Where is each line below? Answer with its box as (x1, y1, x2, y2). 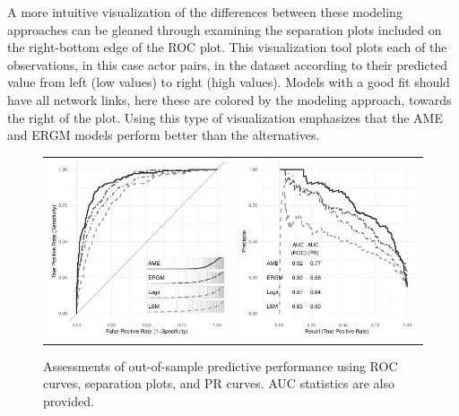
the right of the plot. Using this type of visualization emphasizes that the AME (7, 108, 443, 126)
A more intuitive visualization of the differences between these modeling (7, 3, 403, 21)
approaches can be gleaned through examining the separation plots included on (7, 20, 442, 39)
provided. (43, 391, 94, 410)
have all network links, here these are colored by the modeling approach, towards (7, 90, 452, 108)
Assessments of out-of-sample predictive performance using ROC (43, 356, 398, 375)
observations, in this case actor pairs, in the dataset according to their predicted (7, 55, 448, 74)
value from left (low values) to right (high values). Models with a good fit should (7, 73, 450, 91)
